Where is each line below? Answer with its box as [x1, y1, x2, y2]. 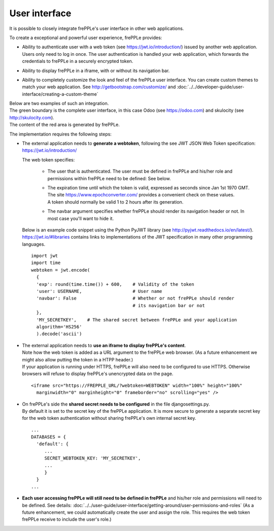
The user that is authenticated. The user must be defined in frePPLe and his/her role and [47, 168, 233, 175]
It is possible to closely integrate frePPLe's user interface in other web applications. [9, 25, 184, 31]
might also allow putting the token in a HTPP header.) [22, 356, 133, 362]
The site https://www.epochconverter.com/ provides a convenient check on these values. [47, 192, 235, 198]
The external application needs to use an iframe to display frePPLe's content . [22, 342, 186, 348]
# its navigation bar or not [132, 303, 205, 308]
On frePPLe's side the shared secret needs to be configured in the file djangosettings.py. [22, 401, 210, 407]
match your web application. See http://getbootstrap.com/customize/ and [22, 84, 176, 90]
